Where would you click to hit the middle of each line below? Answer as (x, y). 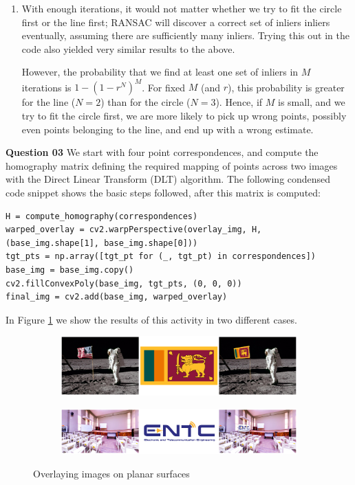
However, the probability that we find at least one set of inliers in (160, 72)
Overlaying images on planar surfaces (111, 473)
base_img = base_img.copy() (70, 270)
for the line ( (49, 102)
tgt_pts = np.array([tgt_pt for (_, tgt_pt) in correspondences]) (161, 257)
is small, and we (311, 102)
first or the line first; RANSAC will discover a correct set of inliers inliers (176, 22)
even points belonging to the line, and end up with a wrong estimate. (168, 129)
